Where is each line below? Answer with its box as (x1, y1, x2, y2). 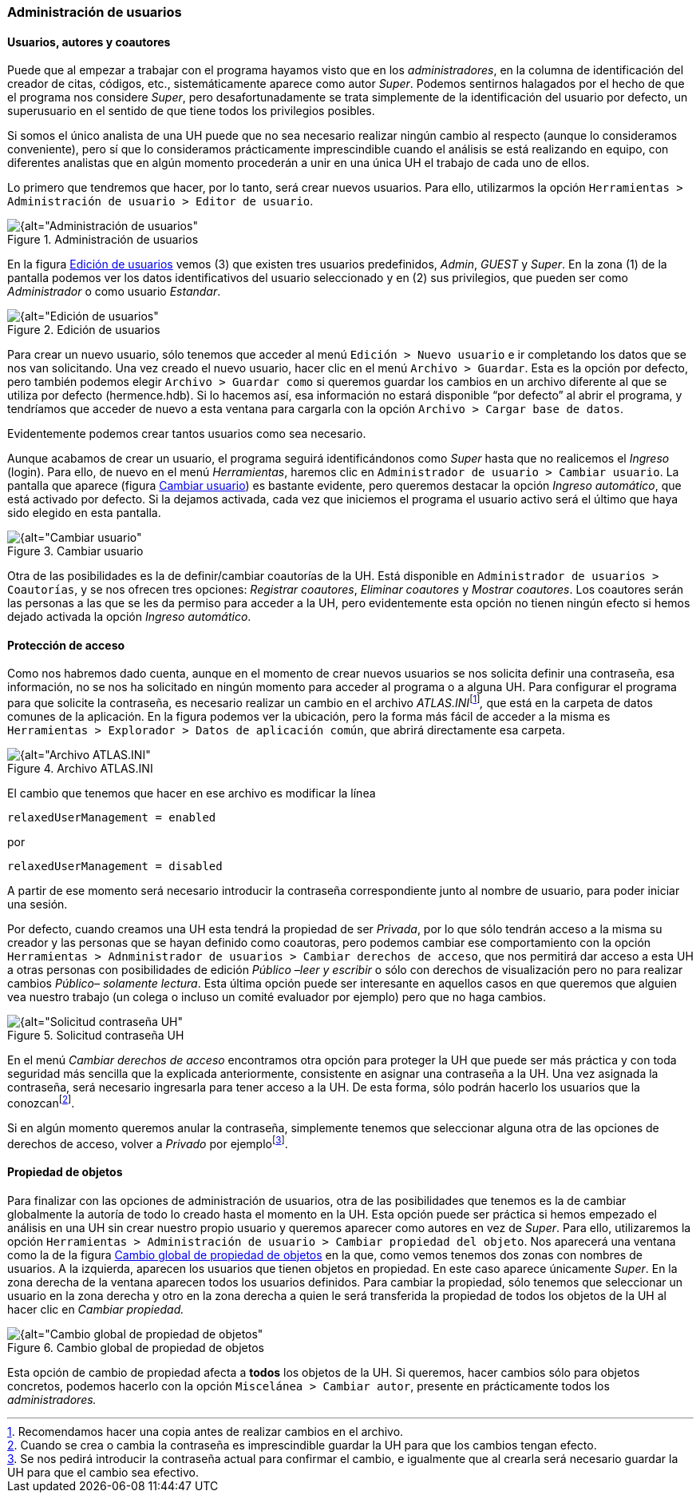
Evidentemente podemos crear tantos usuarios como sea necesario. (7, 427, 366, 441)
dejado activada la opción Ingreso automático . (7, 610, 251, 624)
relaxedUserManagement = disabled (7, 860, 223, 873)
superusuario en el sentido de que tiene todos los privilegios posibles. (7, 104, 375, 118)
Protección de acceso (7, 638, 125, 652)
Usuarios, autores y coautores (7, 34, 171, 49)
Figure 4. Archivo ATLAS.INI (7, 761, 153, 776)
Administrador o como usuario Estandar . (7, 284, 221, 299)
